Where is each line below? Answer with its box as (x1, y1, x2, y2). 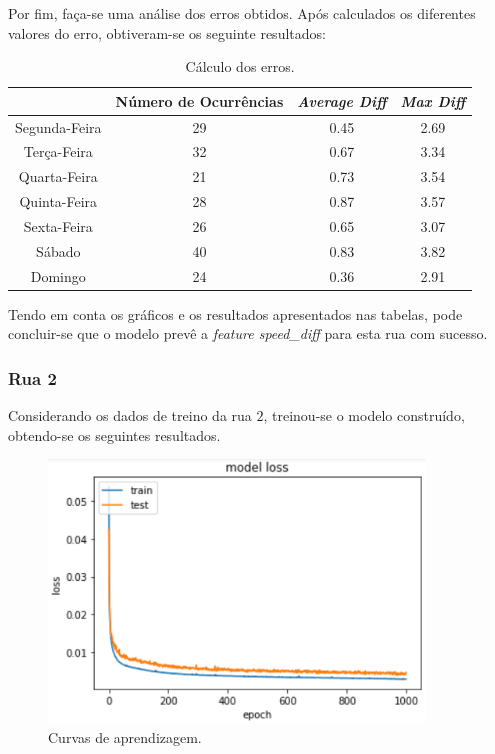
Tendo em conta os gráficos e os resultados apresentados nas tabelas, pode (8, 303, 463, 324)
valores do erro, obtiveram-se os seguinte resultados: (8, 22, 326, 43)
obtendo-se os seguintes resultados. (8, 424, 221, 445)
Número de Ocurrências (115, 90, 284, 111)
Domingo (30, 265, 86, 286)
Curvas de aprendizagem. (48, 726, 202, 747)
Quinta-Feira (19, 191, 98, 212)
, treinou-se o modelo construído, (263, 405, 465, 426)
